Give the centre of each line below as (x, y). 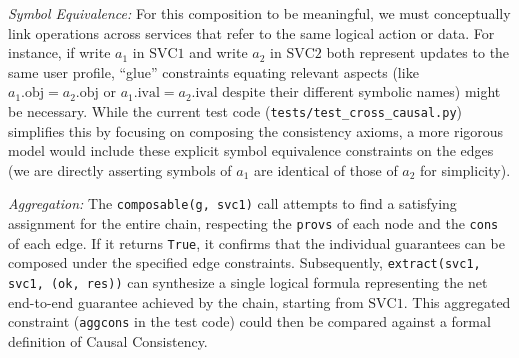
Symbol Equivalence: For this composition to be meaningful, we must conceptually (259, 13)
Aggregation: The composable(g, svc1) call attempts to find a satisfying (232, 203)
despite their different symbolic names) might (361, 91)
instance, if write (59, 52)
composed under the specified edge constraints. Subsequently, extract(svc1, (244, 262)
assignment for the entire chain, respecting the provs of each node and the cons (253, 223)
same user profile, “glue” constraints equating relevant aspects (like (213, 71)
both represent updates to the (418, 52)
